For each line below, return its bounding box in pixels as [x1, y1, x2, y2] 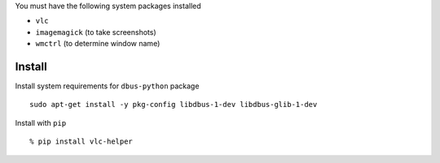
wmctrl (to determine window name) [35, 39, 161, 49]
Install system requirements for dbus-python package [15, 81, 200, 91]
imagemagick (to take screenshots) [35, 27, 156, 36]
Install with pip [15, 118, 67, 127]
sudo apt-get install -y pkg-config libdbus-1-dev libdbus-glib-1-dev [29, 100, 318, 109]
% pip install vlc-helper [29, 137, 134, 146]
